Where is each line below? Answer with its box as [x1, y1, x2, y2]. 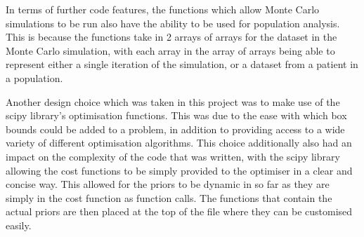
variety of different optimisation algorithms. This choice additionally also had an [6, 135, 352, 150]
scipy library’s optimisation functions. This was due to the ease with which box [6, 108, 347, 123]
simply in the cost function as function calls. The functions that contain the [6, 190, 332, 205]
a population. [6, 70, 63, 85]
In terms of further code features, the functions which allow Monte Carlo [6, 2, 320, 16]
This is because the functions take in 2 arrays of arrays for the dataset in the [6, 29, 337, 44]
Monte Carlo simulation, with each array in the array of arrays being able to [6, 43, 335, 57]
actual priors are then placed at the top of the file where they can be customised [6, 204, 353, 219]
